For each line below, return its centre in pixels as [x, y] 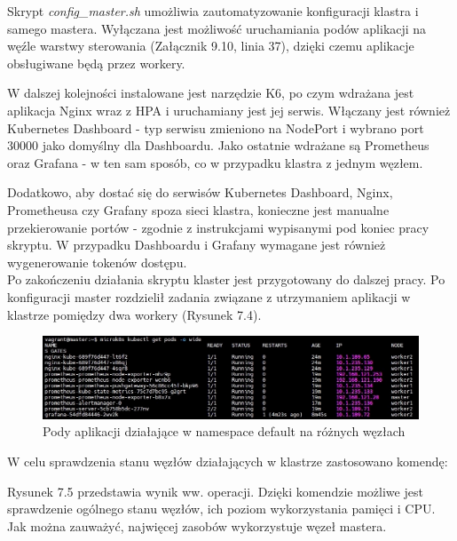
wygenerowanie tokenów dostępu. [97, 262]
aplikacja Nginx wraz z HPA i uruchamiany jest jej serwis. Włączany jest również [229, 110]
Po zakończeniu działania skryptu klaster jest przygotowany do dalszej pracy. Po [226, 279]
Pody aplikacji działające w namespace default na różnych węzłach [224, 431]
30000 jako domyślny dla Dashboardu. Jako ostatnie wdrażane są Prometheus [218, 145]
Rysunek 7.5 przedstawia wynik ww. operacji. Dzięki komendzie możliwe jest [215, 491]
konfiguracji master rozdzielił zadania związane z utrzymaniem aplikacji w [209, 296]
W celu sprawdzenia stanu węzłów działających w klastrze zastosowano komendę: [228, 461]
